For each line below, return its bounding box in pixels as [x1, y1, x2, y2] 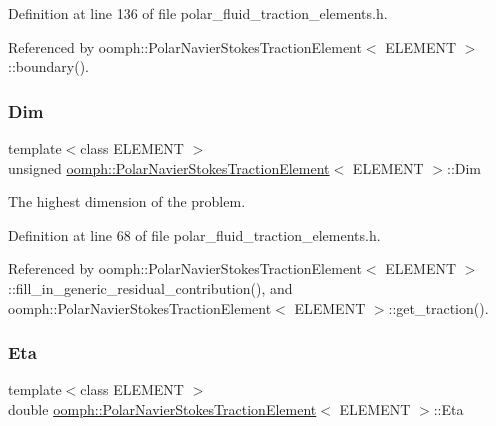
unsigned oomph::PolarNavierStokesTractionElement [8, 157, 330, 178]
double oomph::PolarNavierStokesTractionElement [8, 398, 317, 419]
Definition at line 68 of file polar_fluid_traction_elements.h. [8, 224, 381, 245]
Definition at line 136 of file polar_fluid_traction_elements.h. [8, 3, 388, 23]
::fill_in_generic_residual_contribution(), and [8, 277, 293, 298]
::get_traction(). [388, 297, 489, 318]
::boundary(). [8, 56, 89, 77]
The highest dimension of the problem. [8, 191, 246, 212]
